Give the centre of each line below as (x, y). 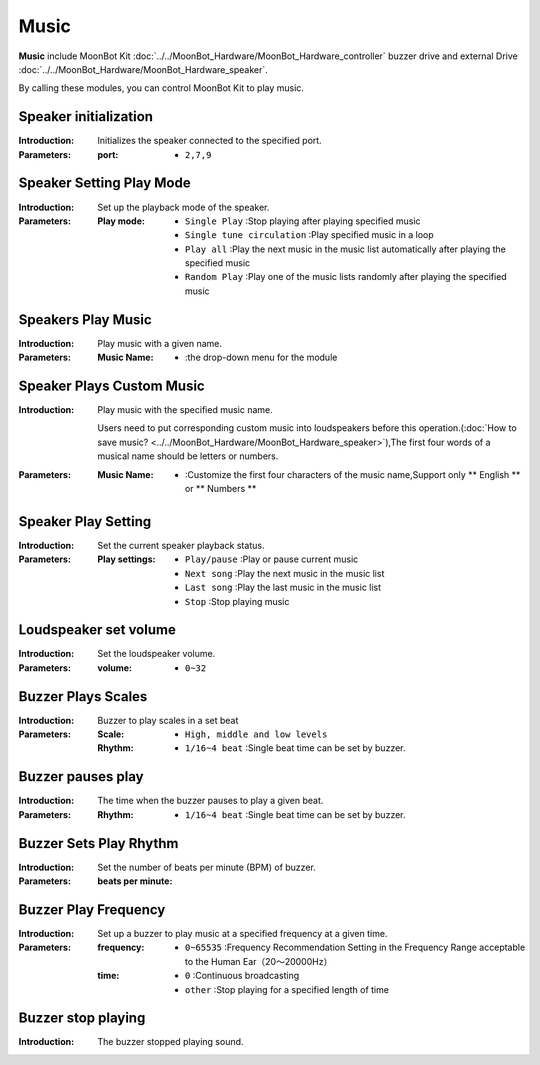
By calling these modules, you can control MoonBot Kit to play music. (161, 88)
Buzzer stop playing (82, 1018)
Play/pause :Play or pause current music (272, 559)
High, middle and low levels (256, 734)
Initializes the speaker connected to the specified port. (209, 141)
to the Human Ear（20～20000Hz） (259, 961)
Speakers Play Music (85, 319)
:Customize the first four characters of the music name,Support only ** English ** (353, 474)
